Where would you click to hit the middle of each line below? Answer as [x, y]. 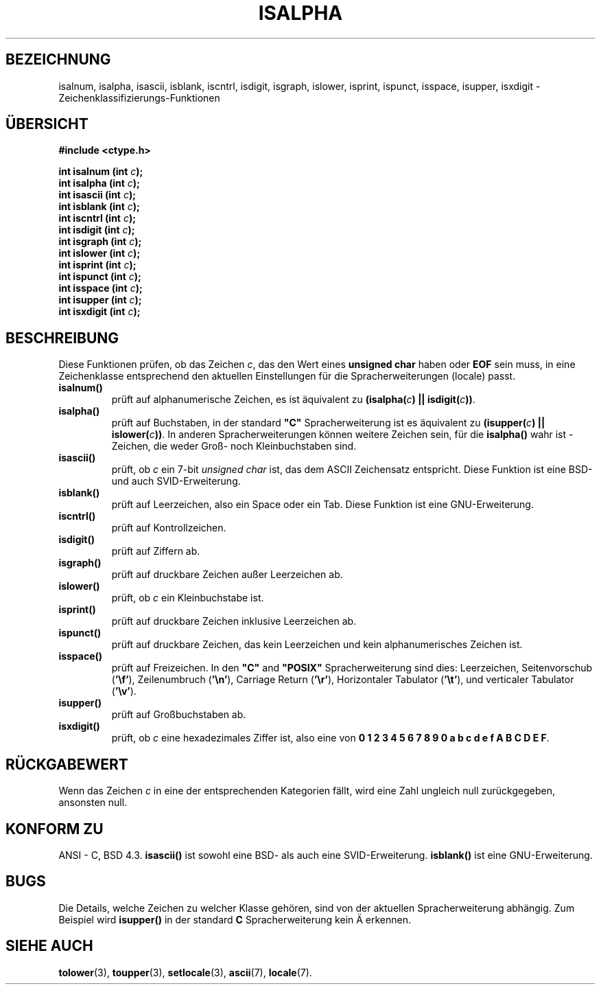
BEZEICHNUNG [58, 60]
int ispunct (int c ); [100, 277]
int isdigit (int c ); [97, 230]
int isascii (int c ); [97, 195]
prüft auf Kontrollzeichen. [169, 528]
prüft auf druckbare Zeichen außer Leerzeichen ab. [227, 575]
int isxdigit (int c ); [99, 312]
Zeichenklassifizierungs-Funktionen [139, 97]
